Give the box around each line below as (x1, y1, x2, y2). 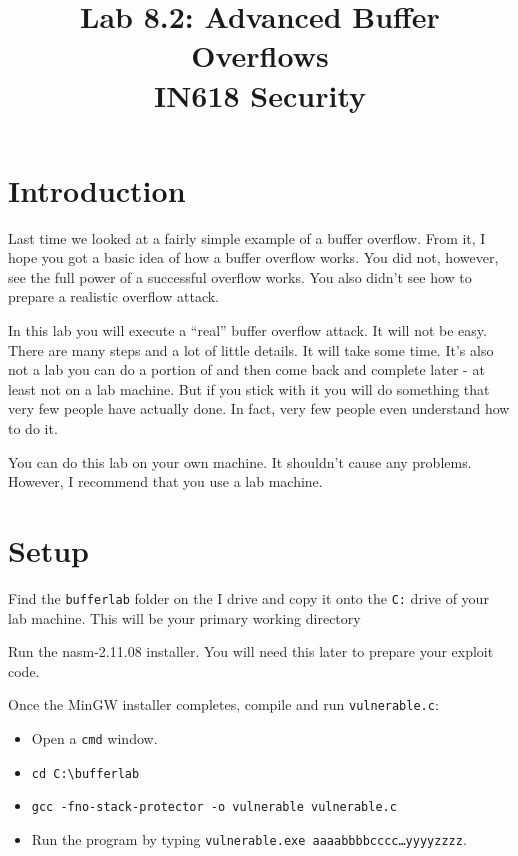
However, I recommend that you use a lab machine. (8, 471, 323, 492)
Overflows (191, 35, 329, 76)
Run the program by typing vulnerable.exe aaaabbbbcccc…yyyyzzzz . (31, 829, 467, 849)
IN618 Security (153, 74, 367, 115)
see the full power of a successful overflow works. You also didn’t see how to (8, 266, 472, 287)
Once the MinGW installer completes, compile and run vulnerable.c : (8, 694, 439, 715)
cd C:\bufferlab (31, 766, 140, 781)
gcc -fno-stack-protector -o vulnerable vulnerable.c (31, 800, 397, 815)
